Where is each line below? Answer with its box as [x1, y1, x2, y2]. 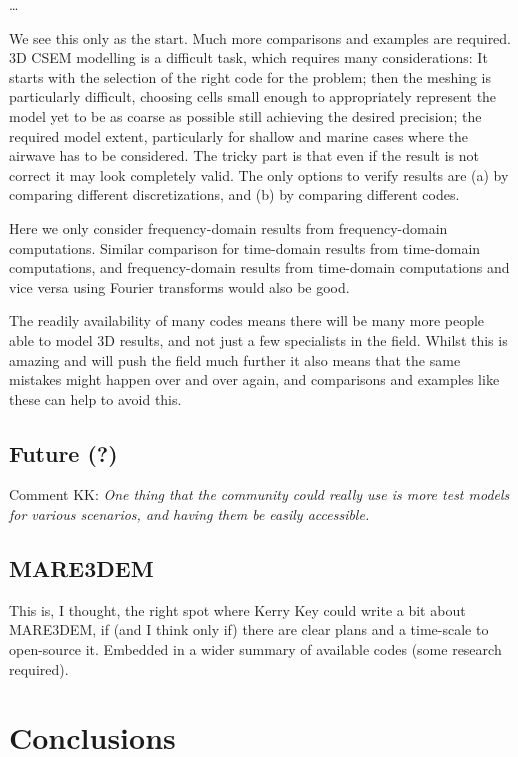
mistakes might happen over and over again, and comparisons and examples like [9, 369, 500, 390]
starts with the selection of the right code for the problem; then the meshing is [9, 66, 491, 87]
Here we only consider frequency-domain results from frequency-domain [9, 217, 448, 238]
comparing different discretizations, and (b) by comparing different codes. [9, 184, 460, 205]
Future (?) [9, 437, 118, 468]
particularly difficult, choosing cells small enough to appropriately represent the [9, 86, 497, 107]
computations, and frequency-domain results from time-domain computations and [9, 257, 510, 278]
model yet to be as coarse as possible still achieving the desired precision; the [9, 105, 482, 126]
